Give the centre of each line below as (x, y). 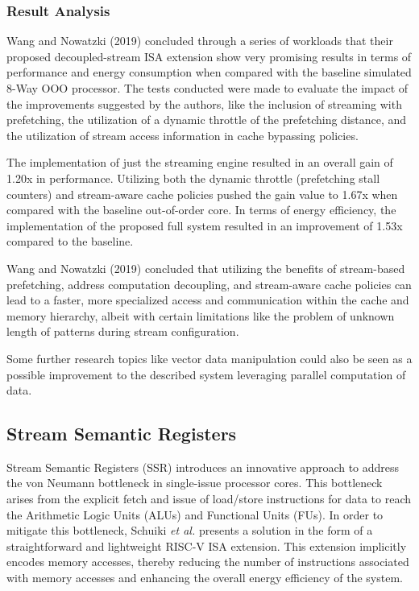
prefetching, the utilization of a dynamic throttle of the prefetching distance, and (207, 120)
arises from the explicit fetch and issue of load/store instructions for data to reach (209, 499)
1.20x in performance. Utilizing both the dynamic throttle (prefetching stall (193, 178)
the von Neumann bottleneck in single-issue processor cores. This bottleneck (195, 483)
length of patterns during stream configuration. (123, 331)
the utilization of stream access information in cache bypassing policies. (183, 135)
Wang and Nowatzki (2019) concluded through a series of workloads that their (200, 41)
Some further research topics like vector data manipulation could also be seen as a (209, 358)
